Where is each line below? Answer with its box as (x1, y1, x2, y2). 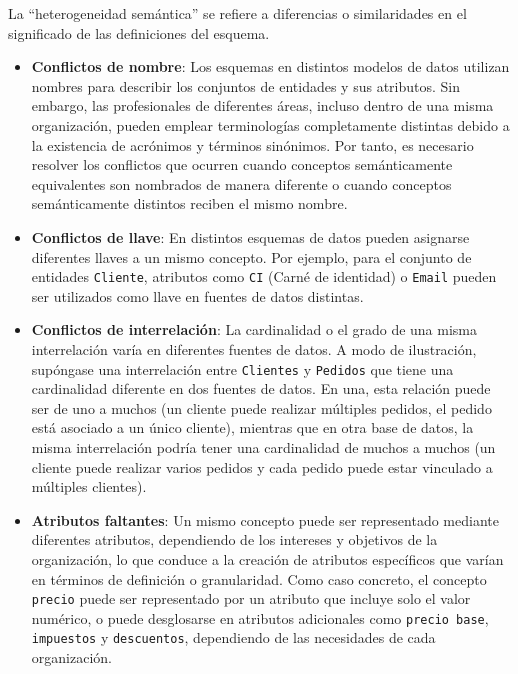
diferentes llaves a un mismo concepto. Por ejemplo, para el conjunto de (31, 246, 472, 267)
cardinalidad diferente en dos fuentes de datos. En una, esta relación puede (31, 378, 491, 399)
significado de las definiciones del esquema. (8, 22, 270, 43)
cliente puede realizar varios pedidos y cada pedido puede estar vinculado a (31, 456, 493, 477)
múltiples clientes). (31, 476, 147, 497)
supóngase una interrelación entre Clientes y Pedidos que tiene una (31, 358, 454, 379)
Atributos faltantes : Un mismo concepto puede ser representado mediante (31, 509, 499, 530)
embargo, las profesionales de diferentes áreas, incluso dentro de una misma (31, 95, 494, 116)
